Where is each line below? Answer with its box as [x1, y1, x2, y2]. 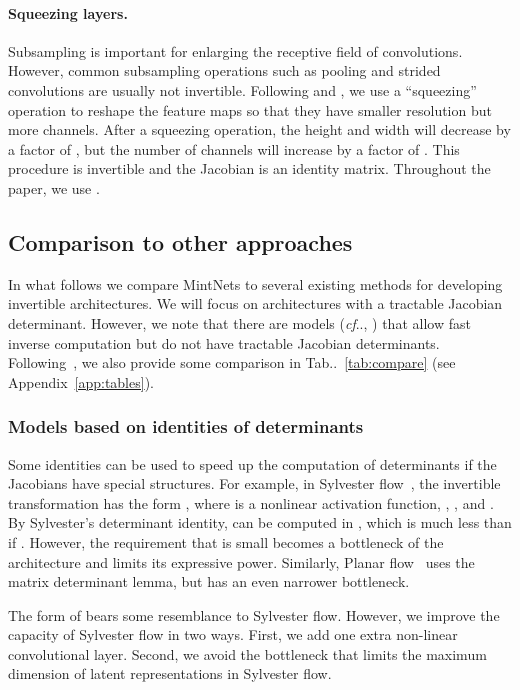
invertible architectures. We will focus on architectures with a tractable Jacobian [8, 293, 503, 314]
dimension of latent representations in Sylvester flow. [8, 663, 332, 684]
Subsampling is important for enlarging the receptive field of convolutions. [8, 40, 463, 61]
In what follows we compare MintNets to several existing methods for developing [8, 273, 503, 294]
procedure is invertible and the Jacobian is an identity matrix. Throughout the [8, 158, 491, 179]
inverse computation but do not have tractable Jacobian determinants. [8, 332, 440, 353]
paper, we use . [8, 177, 100, 198]
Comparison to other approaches [8, 226, 353, 257]
